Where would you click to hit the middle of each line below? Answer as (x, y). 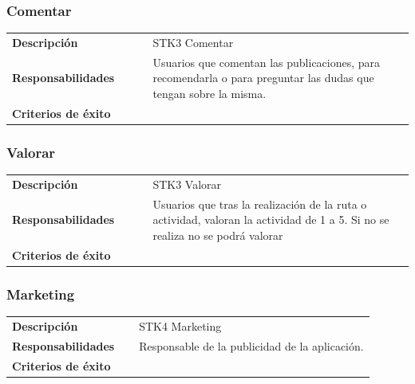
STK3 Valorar (187, 184)
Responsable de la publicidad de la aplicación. (251, 345)
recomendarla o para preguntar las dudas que (263, 78)
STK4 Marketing (180, 325)
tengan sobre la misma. (209, 93)
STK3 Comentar (193, 42)
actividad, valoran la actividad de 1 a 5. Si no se (271, 219)
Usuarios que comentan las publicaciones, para (267, 62)
